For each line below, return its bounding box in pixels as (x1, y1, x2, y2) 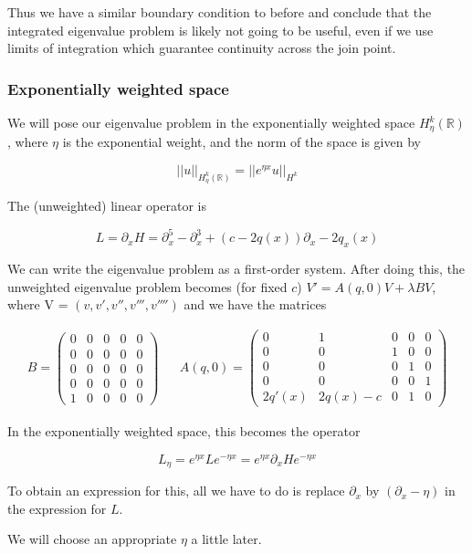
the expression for (7, 498, 107, 517)
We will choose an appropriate (7, 529, 177, 549)
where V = (7, 295, 68, 314)
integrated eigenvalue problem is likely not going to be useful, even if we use (7, 20, 434, 39)
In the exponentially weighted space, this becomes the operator (7, 422, 361, 441)
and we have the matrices (184, 295, 327, 314)
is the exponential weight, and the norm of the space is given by (62, 132, 421, 152)
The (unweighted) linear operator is (7, 196, 206, 215)
